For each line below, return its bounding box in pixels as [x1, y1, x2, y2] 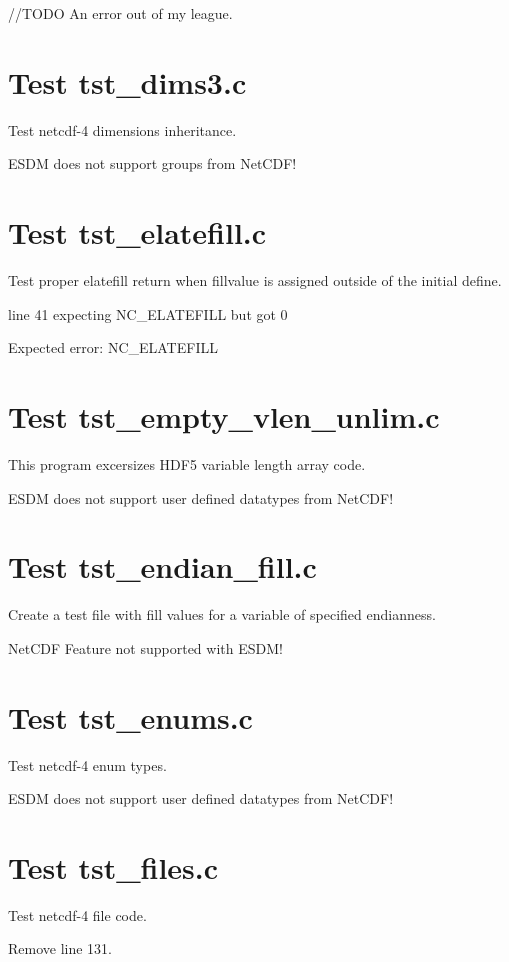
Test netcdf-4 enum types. [8, 754, 167, 775]
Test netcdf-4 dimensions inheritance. [8, 119, 237, 140]
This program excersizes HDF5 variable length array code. [8, 453, 366, 474]
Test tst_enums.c [8, 696, 253, 737]
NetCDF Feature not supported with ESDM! [8, 637, 283, 658]
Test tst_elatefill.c [8, 212, 267, 253]
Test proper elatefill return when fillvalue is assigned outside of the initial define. [8, 270, 502, 291]
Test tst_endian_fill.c [8, 546, 317, 587]
